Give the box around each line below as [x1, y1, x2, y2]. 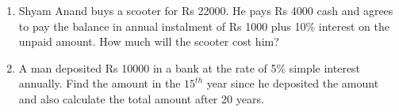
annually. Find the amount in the [18, 75, 181, 91]
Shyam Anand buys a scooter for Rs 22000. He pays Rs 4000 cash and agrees [18, 2, 393, 18]
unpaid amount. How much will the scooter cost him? [18, 33, 279, 50]
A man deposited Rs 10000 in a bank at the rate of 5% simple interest [18, 59, 361, 76]
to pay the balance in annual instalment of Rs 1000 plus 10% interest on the [18, 17, 389, 34]
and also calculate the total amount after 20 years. [18, 90, 264, 106]
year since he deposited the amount [206, 75, 379, 91]
